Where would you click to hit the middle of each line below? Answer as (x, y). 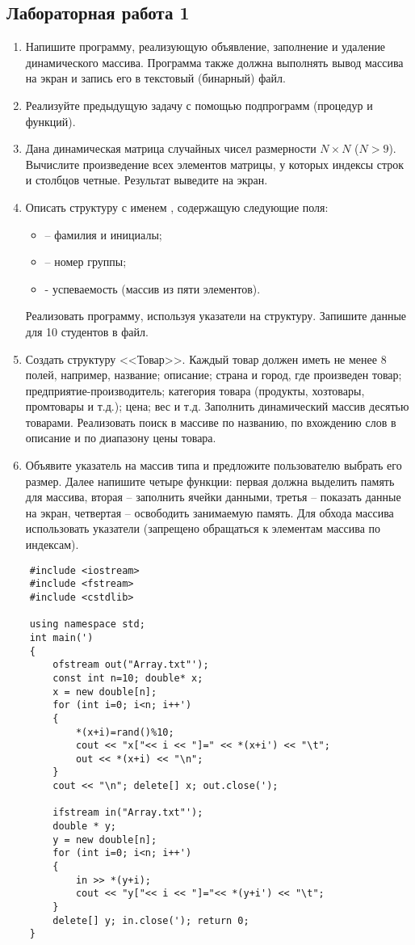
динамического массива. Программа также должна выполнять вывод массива (214, 62)
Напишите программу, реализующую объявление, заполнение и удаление (205, 46)
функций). (50, 121)
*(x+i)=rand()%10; (125, 732)
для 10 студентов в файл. (87, 331)
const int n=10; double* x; (128, 678)
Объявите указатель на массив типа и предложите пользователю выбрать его (214, 465)
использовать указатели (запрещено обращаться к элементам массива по (203, 528)
